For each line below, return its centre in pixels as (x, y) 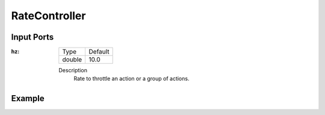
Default (99, 52)
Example (28, 98)
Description (73, 70)
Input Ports (32, 37)
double (72, 60)
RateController (48, 16)
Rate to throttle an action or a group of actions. (132, 79)
